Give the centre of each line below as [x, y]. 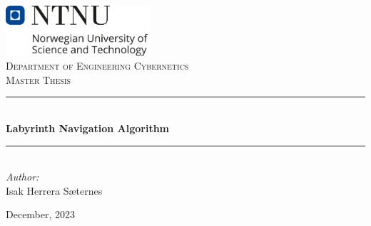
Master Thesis [39, 79]
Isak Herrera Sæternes [54, 190]
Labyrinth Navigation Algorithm [88, 128]
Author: [22, 177]
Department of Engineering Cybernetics [97, 66]
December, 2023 [41, 214]
